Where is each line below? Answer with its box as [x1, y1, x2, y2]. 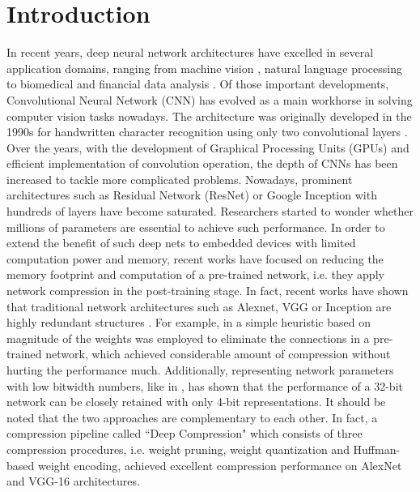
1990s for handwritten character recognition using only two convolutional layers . [6, 123, 408, 140]
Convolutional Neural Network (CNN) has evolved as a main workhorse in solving [6, 91, 413, 108]
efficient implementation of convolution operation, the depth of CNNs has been [6, 155, 398, 172]
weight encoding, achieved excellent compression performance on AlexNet [37, 456, 402, 473]
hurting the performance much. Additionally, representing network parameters [6, 362, 394, 378]
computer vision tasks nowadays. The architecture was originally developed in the [6, 107, 412, 124]
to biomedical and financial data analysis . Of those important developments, [6, 75, 389, 92]
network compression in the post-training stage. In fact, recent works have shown [6, 282, 409, 299]
